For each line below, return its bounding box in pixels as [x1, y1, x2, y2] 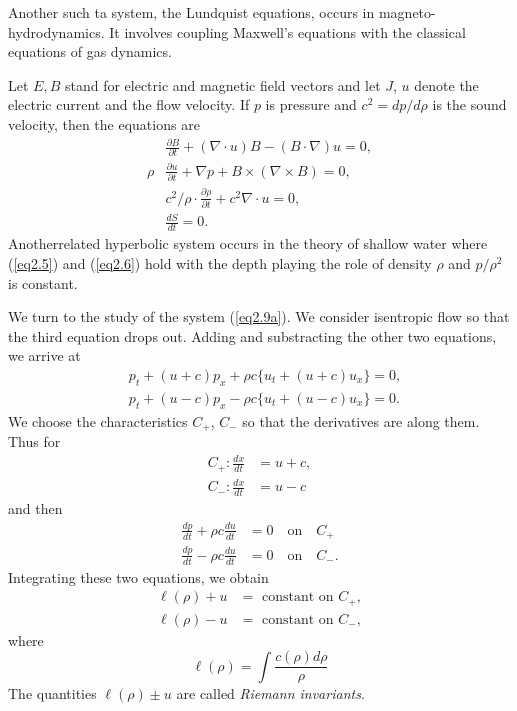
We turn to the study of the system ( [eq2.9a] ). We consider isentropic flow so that [8, 306, 510, 327]
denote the [414, 74, 479, 95]
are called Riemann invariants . [176, 682, 365, 703]
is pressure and [265, 94, 357, 115]
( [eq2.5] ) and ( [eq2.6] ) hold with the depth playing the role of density [8, 252, 432, 273]
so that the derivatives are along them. [242, 410, 480, 431]
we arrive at [8, 345, 81, 366]
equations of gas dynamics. [8, 41, 172, 62]
